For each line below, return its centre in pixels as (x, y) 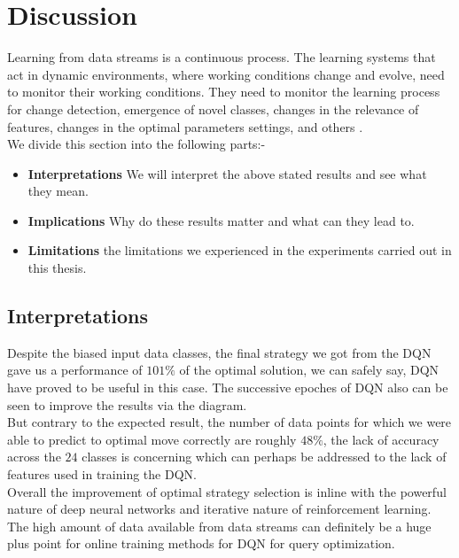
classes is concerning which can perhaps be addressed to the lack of (264, 457)
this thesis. (57, 268)
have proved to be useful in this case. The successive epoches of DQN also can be (228, 387)
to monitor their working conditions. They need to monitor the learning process (224, 92)
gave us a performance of (75, 370)
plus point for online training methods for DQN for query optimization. (201, 543)
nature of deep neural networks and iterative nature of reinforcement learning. (219, 509)
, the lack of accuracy (381, 439)
